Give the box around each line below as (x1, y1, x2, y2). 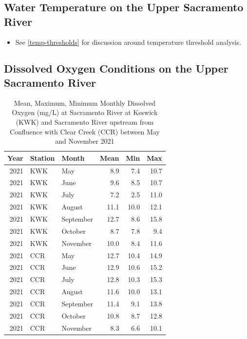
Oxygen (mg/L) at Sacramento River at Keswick (12, 107, 158, 117)
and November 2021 (55, 136, 114, 146)
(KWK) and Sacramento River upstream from (16, 116, 154, 127)
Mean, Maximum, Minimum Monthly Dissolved (14, 97, 156, 108)
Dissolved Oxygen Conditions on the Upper (4, 60, 228, 75)
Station (30, 152, 55, 163)
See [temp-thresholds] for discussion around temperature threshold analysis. (15, 37, 242, 47)
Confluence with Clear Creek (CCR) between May (9, 126, 160, 136)
